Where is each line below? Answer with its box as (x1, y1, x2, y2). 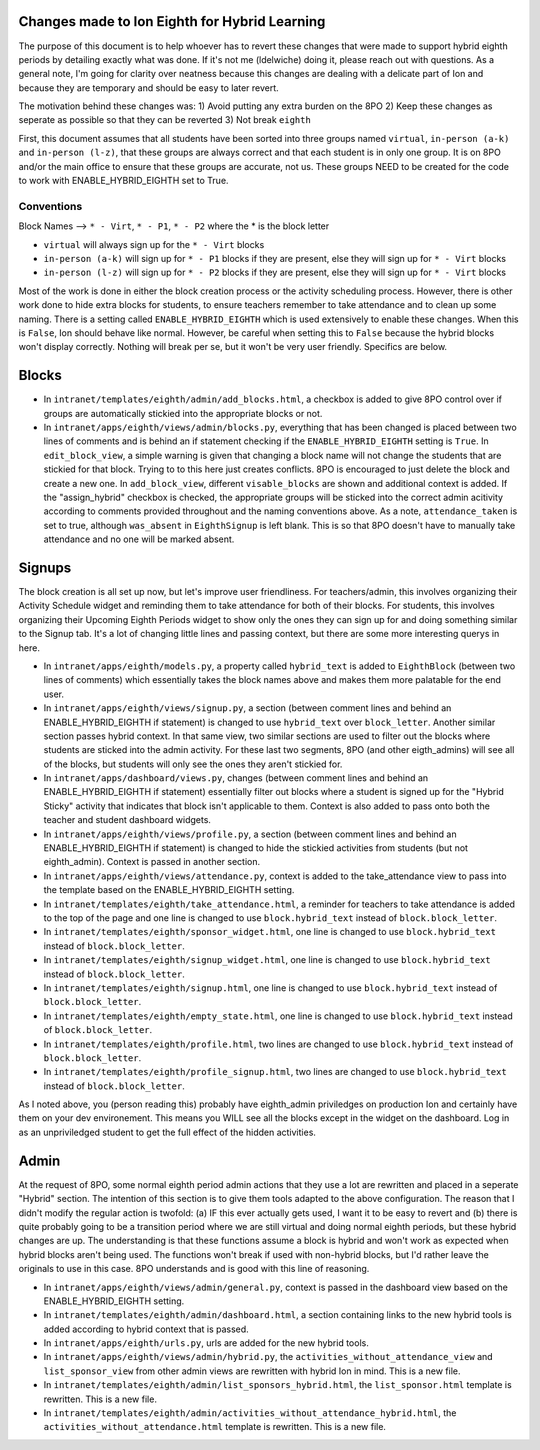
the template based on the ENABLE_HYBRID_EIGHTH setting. (43, 884, 295, 896)
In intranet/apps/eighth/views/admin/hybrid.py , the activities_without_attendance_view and (43, 1351, 494, 1363)
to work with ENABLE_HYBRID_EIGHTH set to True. (18, 175, 229, 187)
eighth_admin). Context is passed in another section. (43, 856, 261, 868)
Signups (18, 559, 72, 576)
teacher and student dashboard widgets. (43, 814, 212, 826)
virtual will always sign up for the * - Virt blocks (43, 238, 265, 250)
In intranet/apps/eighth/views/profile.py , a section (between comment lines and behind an (43, 828, 457, 840)
